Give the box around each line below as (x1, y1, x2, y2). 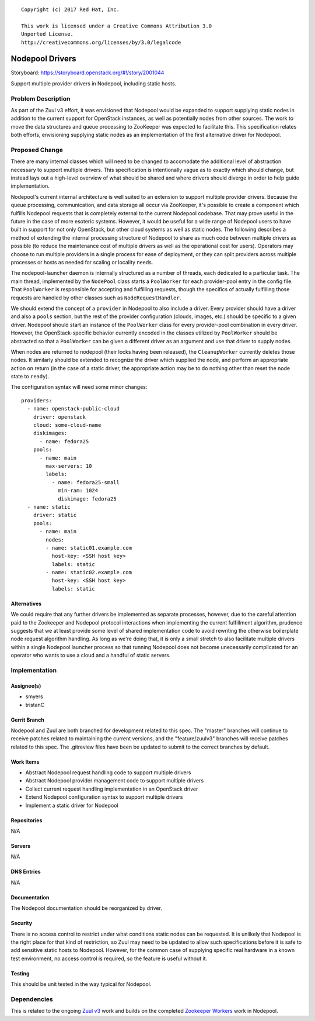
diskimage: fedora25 (58, 495, 117, 502)
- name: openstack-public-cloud (27, 405, 120, 412)
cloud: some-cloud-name (33, 422, 101, 429)
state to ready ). (10, 373, 50, 380)
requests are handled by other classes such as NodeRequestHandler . (10, 294, 181, 301)
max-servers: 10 (45, 463, 92, 469)
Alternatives (10, 600, 42, 607)
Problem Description (10, 94, 71, 102)
